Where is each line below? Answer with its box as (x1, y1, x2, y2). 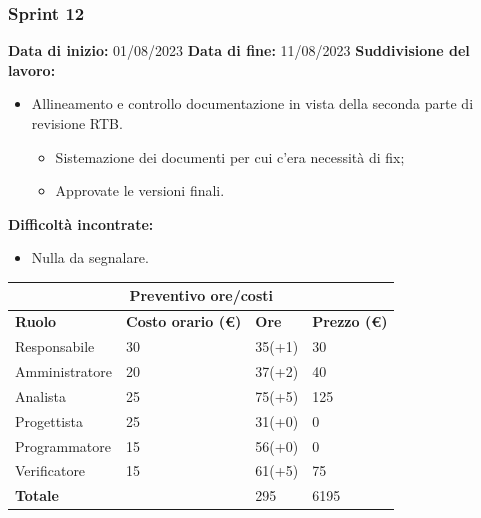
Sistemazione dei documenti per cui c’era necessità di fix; (55, 146, 405, 167)
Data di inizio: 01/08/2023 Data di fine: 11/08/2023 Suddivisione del (8, 40, 470, 61)
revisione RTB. (31, 113, 123, 133)
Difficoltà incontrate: (8, 213, 154, 234)
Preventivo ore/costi (129, 285, 273, 306)
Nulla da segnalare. (31, 247, 149, 268)
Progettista (15, 410, 83, 431)
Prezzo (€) (312, 311, 388, 332)
